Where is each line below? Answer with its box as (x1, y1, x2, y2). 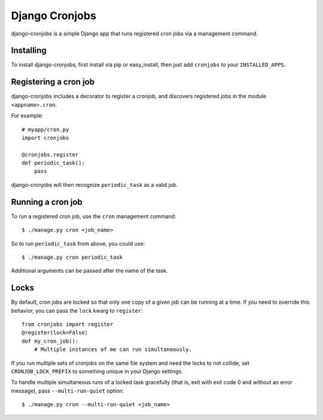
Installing (11, 46, 47, 56)
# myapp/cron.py (22, 126, 69, 133)
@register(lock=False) (22, 330, 89, 336)
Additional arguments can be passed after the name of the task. (11, 267, 169, 274)
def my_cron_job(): (22, 337, 79, 345)
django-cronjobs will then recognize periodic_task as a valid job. (11, 181, 178, 188)
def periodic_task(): (22, 159, 85, 167)
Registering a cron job (11, 77, 95, 87)
